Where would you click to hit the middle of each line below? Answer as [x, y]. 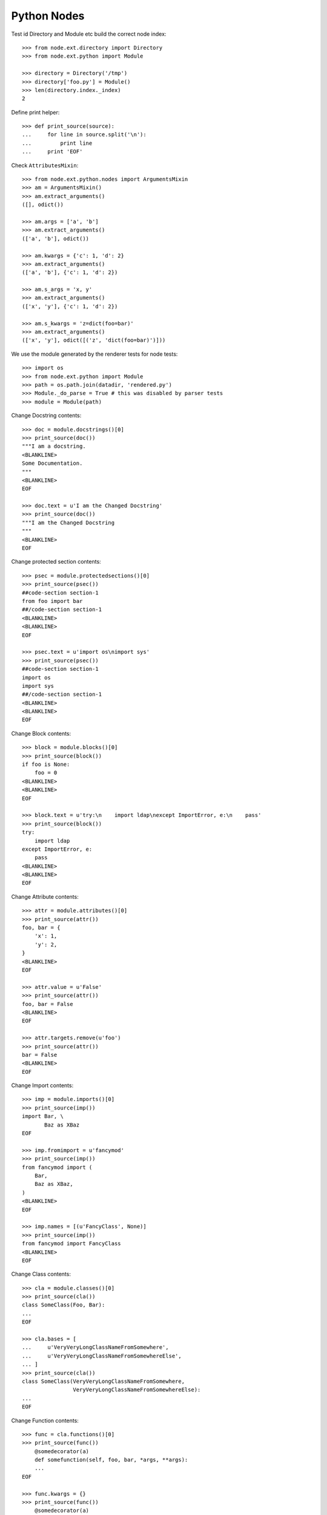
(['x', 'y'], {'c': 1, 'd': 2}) [70, 306]
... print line [57, 143]
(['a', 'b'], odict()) [56, 238]
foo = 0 [46, 773]
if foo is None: [46, 764]
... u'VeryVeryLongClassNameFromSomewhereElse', [102, 1356]
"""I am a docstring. [54, 446]
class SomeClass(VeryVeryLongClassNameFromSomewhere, [103, 1381]
